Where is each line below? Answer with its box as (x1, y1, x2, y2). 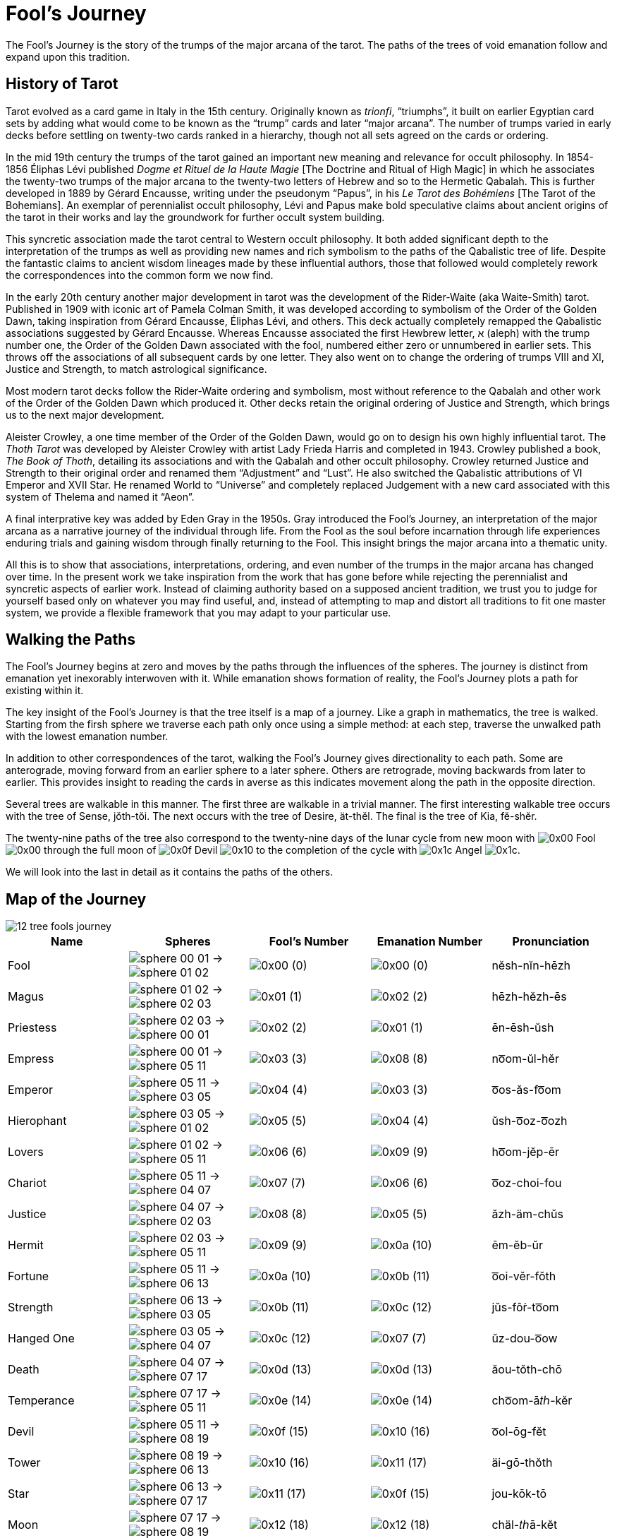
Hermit (8, 1238, 44, 1253)
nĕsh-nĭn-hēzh (491, 958, 570, 973)
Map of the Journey (6, 890, 147, 908)
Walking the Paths (6, 631, 136, 649)
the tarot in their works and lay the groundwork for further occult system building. (6, 210, 385, 223)
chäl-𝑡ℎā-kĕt (491, 1518, 558, 1532)
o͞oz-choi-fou (491, 1176, 562, 1191)
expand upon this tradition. (6, 50, 130, 63)
